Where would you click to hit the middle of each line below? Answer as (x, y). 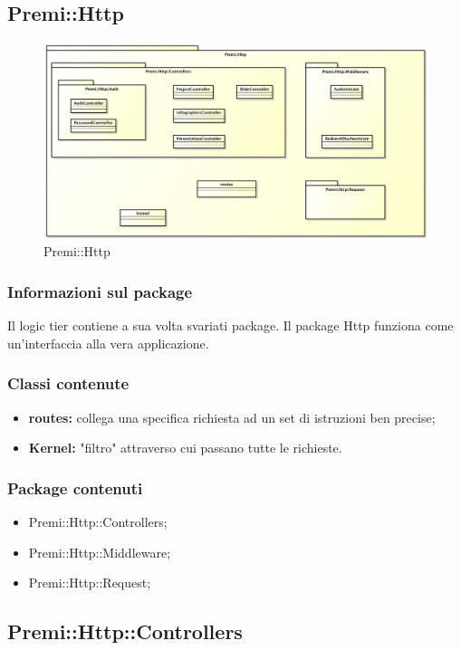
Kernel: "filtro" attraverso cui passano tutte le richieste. (185, 448)
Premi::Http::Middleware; (100, 552)
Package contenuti (75, 487)
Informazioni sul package (100, 291)
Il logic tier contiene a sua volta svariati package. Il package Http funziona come (230, 325)
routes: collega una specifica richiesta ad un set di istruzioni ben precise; (232, 417)
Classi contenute (68, 383)
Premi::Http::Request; (90, 583)
